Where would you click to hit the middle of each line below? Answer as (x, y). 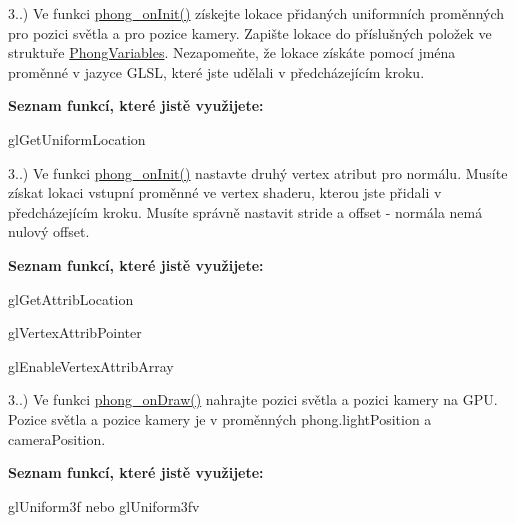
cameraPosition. (57, 438)
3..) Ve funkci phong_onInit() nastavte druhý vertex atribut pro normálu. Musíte (258, 172)
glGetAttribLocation (71, 298)
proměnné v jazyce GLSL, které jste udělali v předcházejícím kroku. (216, 71)
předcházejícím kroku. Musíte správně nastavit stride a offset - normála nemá (245, 211)
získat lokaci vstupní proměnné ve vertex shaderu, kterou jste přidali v (225, 192)
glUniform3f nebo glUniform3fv (104, 505)
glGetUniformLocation (77, 138)
